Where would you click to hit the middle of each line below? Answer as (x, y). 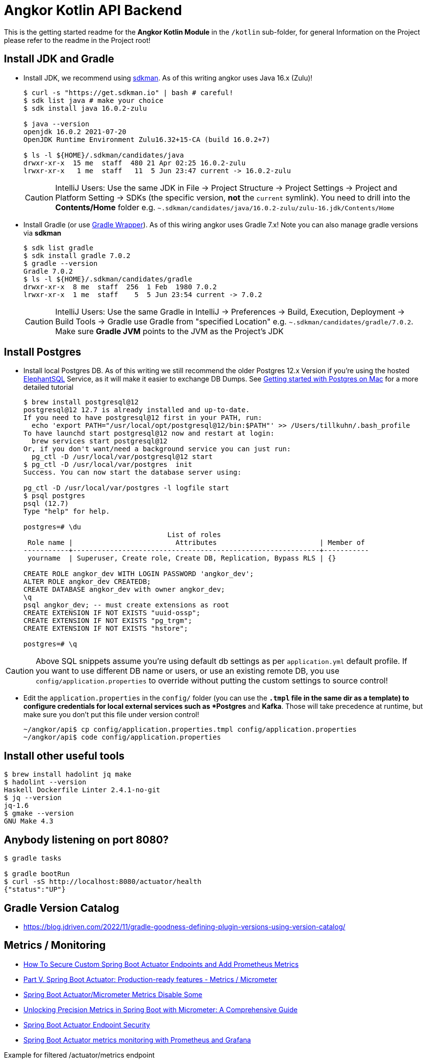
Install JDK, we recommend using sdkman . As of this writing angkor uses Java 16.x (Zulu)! (168, 78)
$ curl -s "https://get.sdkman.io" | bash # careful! (128, 92)
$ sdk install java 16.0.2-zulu (85, 108)
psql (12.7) (46, 504)
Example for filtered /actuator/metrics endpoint (79, 1055)
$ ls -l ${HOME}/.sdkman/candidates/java (104, 155)
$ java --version (56, 124)
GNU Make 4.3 (29, 821)
